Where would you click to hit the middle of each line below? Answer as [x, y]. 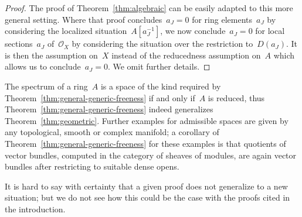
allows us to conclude [43, 66]
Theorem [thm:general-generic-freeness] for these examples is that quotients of [145, 143]
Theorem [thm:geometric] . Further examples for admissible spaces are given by [147, 120]
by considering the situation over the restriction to [162, 44]
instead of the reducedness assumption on [186, 55]
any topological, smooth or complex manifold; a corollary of [112, 132]
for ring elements [222, 19]
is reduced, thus [236, 97]
